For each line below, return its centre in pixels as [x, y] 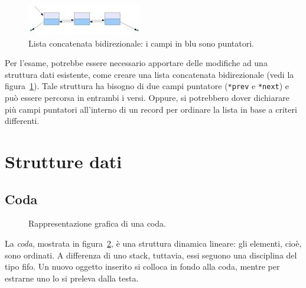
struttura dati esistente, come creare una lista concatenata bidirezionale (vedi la [149, 74]
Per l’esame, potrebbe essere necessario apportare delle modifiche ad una [136, 63]
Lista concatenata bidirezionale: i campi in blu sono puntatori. [141, 43]
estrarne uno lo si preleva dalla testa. [72, 278]
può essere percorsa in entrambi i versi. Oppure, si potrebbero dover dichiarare [147, 98]
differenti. [22, 121]
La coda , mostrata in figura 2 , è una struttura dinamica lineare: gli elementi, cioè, [153, 243]
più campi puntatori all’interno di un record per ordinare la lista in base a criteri [151, 109]
